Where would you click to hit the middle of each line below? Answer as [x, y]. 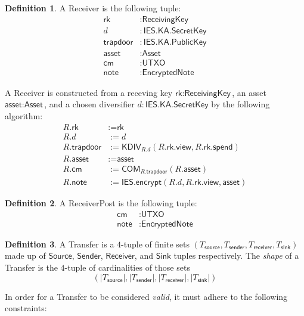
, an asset [249, 92]
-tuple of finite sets [155, 244]
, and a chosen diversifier [89, 104]
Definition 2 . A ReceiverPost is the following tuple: [101, 203]
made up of [25, 255]
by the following [241, 104]
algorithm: [24, 115]
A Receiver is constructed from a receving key [89, 92]
